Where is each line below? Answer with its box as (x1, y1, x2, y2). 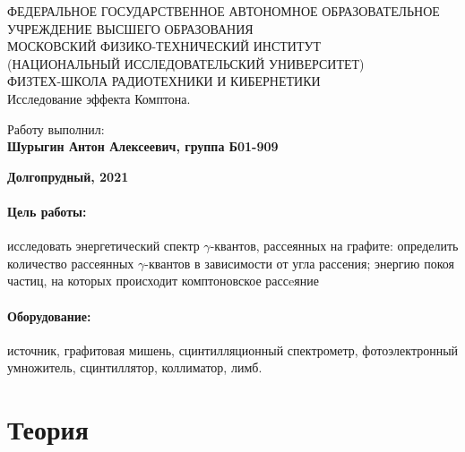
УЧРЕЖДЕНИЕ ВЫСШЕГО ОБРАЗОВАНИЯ (7, 19, 254, 38)
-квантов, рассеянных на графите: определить (210, 236, 459, 255)
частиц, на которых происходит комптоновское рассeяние (7, 271, 319, 290)
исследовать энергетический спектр (7, 236, 200, 255)
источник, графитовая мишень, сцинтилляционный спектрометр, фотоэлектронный (7, 340, 459, 359)
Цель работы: (7, 201, 87, 220)
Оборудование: (7, 306, 91, 325)
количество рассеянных (7, 253, 134, 272)
